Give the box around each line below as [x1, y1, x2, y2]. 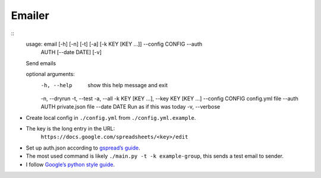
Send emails [26, 59, 56, 66]
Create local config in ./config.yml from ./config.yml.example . [26, 114, 196, 121]
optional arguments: [26, 71, 75, 78]
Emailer [11, 9, 50, 22]
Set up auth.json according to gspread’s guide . [26, 144, 140, 151]
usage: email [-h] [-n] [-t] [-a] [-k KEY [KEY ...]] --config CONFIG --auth [26, 40, 203, 47]
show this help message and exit [87, 81, 168, 88]
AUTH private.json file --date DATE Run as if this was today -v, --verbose [40, 103, 221, 110]
